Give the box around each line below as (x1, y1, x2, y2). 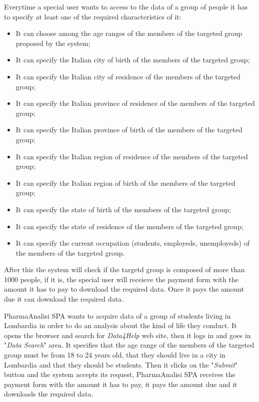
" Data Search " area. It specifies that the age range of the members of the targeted (4, 340, 254, 350)
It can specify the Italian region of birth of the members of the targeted (15, 177, 235, 188)
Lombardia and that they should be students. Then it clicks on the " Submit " (4, 359, 238, 370)
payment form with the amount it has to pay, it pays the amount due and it (4, 379, 237, 389)
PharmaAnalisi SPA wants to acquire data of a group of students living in (4, 310, 231, 321)
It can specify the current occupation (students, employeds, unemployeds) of (15, 238, 249, 248)
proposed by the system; (15, 37, 90, 48)
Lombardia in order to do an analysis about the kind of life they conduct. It (4, 320, 237, 331)
